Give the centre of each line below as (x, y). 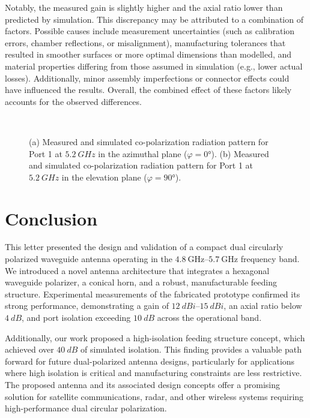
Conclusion (51, 218)
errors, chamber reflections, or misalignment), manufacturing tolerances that (145, 42)
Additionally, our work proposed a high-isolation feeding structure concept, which (155, 337)
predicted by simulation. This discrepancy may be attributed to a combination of (154, 19)
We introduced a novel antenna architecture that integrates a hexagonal (137, 270)
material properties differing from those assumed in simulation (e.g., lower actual (154, 66)
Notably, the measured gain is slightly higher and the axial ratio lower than (144, 7)
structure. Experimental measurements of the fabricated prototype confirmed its (153, 294)
